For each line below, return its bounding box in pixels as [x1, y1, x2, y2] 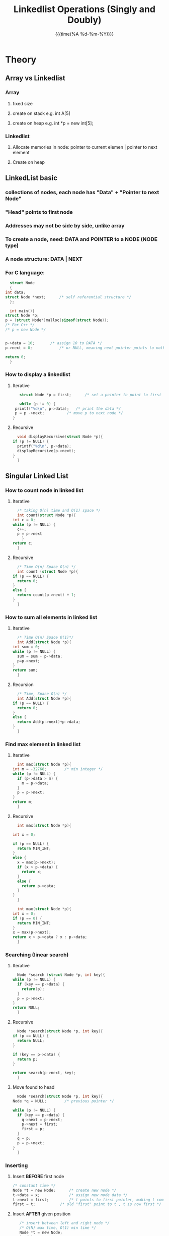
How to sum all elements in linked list [5, 613, 98, 621]
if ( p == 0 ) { [12, 916, 42, 921]
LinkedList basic [5, 174, 58, 182]
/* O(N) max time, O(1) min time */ [19, 1225, 97, 1230]
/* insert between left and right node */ [19, 1221, 110, 1226]
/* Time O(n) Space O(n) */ [17, 564, 76, 569]
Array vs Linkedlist [5, 74, 65, 83]
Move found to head [12, 1084, 55, 1090]
